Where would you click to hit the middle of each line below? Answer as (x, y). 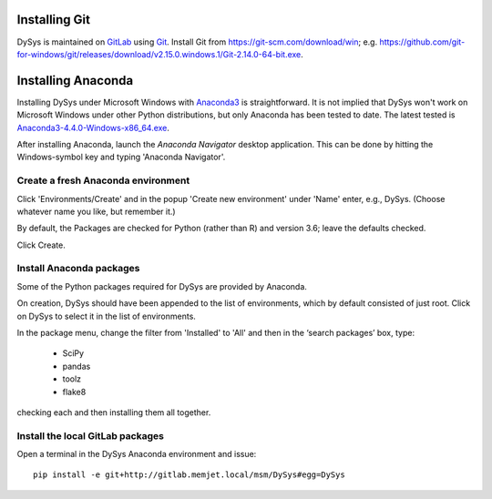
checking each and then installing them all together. (114, 412)
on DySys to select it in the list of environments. (106, 316)
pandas (77, 366)
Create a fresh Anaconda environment (103, 180)
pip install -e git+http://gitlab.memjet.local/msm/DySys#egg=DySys (189, 475)
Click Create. (41, 245)
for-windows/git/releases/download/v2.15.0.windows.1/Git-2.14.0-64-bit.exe (159, 54)
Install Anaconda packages (78, 269)
